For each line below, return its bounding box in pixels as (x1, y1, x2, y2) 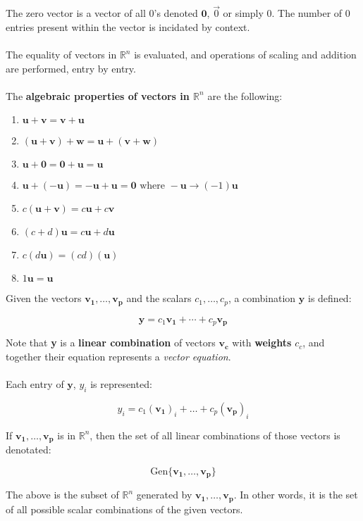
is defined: (307, 291, 352, 306)
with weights (232, 335, 292, 350)
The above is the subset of (6, 487, 119, 502)
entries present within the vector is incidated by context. (6, 19, 250, 34)
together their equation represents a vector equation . (6, 349, 231, 363)
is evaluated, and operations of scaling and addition (134, 47, 357, 61)
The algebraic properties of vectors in (6, 88, 190, 103)
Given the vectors (6, 291, 82, 306)
